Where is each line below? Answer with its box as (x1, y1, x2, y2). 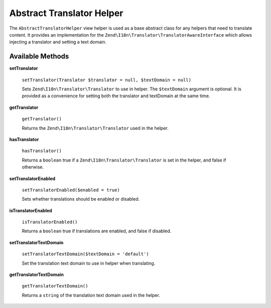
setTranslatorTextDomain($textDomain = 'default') (22, 251, 149, 257)
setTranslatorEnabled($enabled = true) (22, 187, 120, 193)
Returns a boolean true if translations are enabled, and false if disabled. (22, 228, 172, 234)
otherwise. (22, 164, 44, 170)
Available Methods (9, 52, 69, 61)
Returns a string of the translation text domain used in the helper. (22, 292, 161, 298)
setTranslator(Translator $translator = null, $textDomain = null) (22, 77, 192, 83)
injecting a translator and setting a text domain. (9, 39, 107, 45)
